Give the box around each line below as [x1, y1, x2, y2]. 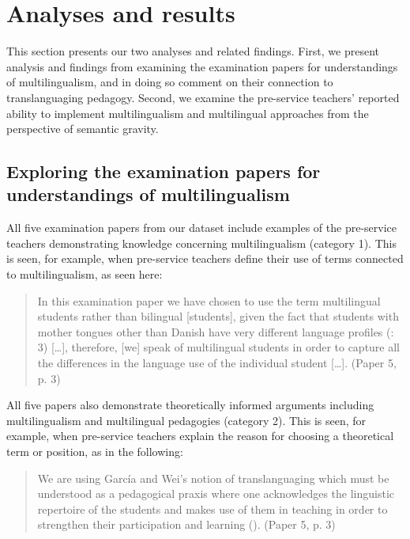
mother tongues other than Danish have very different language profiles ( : [37, 323, 394, 340]
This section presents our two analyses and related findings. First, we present [6, 43, 379, 59]
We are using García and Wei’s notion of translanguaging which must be [37, 469, 389, 486]
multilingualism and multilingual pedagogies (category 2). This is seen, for [6, 412, 367, 428]
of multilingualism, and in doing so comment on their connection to [6, 74, 333, 90]
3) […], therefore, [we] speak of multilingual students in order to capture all [37, 339, 401, 355]
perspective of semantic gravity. [6, 120, 159, 137]
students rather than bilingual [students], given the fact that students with [37, 308, 399, 325]
